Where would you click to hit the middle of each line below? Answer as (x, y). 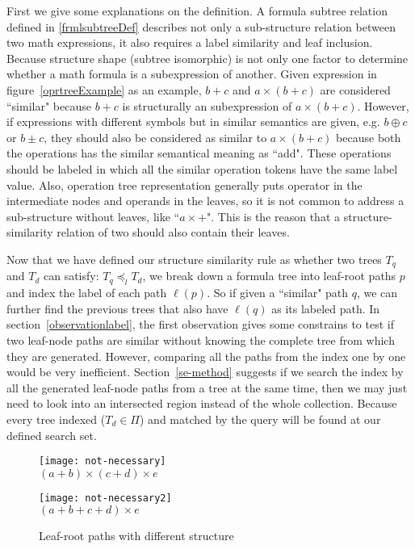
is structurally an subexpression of (207, 105)
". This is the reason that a (273, 216)
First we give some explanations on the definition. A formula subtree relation (197, 10)
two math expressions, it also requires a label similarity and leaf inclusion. (190, 42)
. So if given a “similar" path (278, 293)
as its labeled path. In (326, 308)
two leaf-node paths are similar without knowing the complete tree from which (201, 339)
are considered (355, 89)
